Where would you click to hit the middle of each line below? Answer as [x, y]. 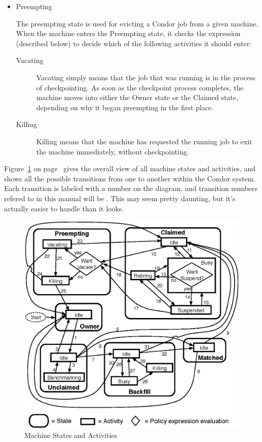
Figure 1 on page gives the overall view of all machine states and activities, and [130, 168]
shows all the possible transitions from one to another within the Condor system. [130, 178]
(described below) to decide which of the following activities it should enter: [134, 43]
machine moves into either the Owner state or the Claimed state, [137, 97]
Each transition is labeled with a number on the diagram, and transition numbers [131, 188]
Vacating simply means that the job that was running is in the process [146, 77]
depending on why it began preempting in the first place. [125, 107]
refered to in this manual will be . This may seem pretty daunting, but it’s [120, 198]
